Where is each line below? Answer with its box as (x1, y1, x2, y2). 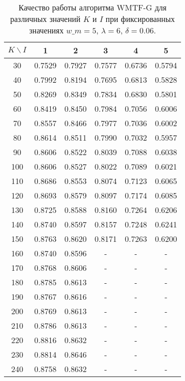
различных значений (10, 13, 81, 24)
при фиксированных (105, 13, 175, 24)
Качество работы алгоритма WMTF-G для (18, 1, 167, 13)
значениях (29, 24, 64, 36)
